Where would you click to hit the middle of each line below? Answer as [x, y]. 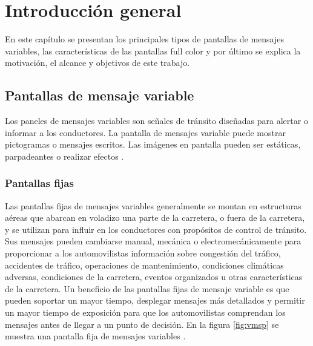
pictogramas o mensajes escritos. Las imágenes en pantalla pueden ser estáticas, [153, 144]
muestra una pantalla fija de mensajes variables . [95, 336]
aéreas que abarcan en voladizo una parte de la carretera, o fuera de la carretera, [155, 217]
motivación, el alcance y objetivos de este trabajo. [97, 63]
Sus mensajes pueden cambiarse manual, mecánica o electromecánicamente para [153, 241]
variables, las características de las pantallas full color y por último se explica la [153, 51]
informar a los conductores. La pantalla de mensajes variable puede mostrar [145, 132]
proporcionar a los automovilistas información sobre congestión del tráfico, [143, 253]
